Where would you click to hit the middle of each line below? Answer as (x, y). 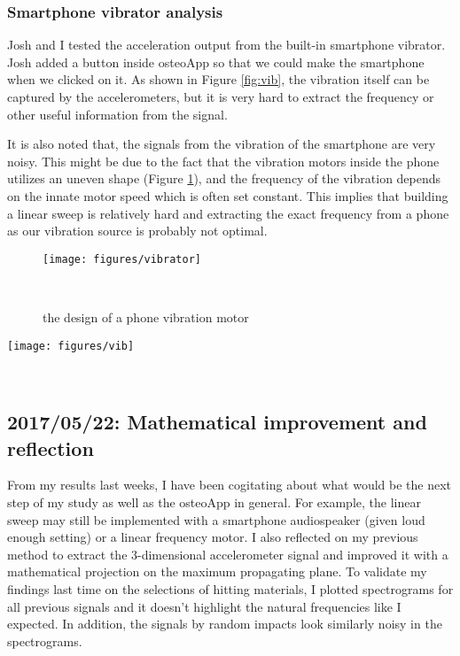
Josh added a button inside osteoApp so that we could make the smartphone (216, 62)
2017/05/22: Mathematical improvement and (217, 422)
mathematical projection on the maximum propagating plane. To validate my (217, 571)
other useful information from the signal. (117, 114)
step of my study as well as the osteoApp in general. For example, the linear (214, 502)
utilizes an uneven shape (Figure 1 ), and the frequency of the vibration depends (224, 178)
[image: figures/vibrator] (122, 259)
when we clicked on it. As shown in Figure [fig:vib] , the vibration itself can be (218, 79)
